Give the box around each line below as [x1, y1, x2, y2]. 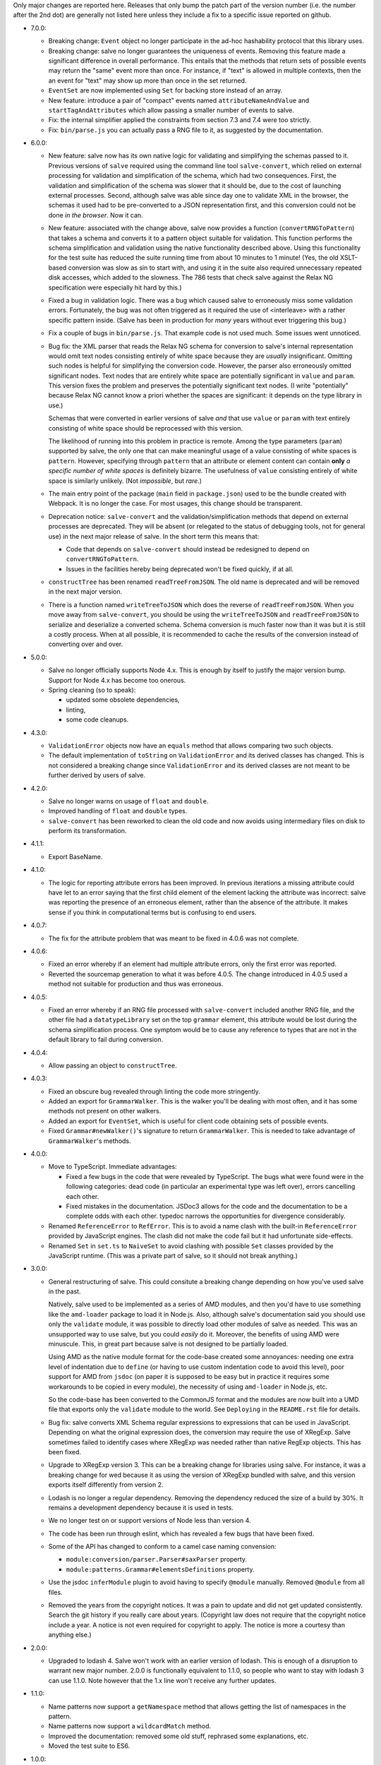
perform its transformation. [48, 827, 127, 835]
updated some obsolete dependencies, [66, 695, 180, 704]
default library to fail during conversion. [48, 1035, 164, 1044]
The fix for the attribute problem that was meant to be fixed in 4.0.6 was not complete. [48, 934, 299, 943]
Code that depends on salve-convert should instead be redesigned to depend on [66, 544, 310, 554]
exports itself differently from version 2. [48, 1480, 164, 1489]
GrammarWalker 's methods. [48, 1137, 131, 1145]
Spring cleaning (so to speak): [48, 686, 136, 694]
